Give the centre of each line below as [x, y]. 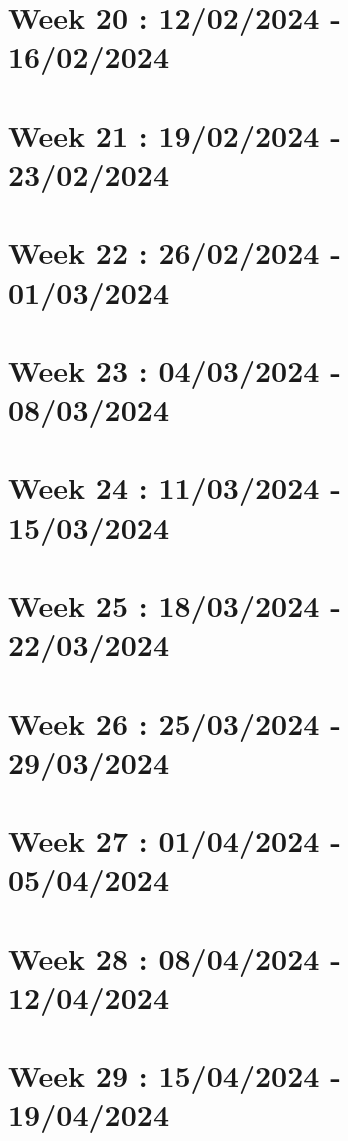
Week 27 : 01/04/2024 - [174, 840]
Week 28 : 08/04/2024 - [174, 957]
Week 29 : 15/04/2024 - [174, 1075]
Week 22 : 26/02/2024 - [174, 252]
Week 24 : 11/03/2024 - [174, 487]
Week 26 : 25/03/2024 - [174, 722]
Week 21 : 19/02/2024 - [174, 134]
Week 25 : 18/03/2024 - [174, 605]
